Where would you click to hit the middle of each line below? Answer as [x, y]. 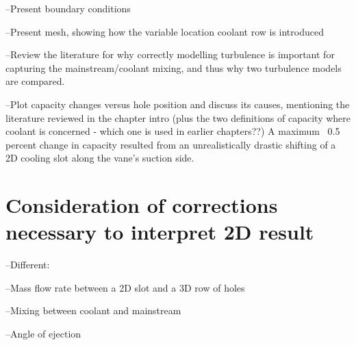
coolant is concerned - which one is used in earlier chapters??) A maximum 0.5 [173, 131]
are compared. [35, 81]
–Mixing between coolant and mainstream [93, 310]
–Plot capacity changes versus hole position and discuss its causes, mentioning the [178, 104]
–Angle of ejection [43, 334]
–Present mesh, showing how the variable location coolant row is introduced [165, 31]
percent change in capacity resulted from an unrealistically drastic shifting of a [171, 144]
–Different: [28, 265]
